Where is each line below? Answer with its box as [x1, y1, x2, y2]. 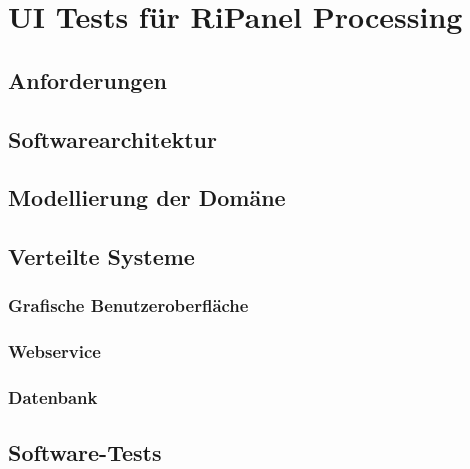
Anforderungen [8, 64, 167, 95]
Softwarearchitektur [8, 123, 217, 154]
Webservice [8, 339, 101, 364]
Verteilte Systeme [8, 241, 195, 272]
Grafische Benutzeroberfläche [8, 293, 249, 318]
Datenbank [8, 385, 98, 410]
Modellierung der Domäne [8, 182, 286, 213]
